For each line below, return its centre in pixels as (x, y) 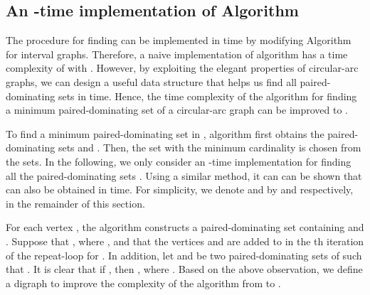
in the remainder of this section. (75, 203)
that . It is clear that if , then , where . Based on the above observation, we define (184, 269)
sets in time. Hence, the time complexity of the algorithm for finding (207, 96)
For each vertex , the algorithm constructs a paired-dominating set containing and (185, 227)
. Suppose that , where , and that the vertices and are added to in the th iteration (185, 241)
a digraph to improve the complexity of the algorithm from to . (143, 283)
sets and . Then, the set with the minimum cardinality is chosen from (210, 147)
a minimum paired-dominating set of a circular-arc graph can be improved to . (177, 110)
